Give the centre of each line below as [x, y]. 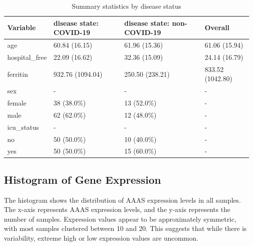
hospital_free [27, 57]
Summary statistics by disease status [126, 6]
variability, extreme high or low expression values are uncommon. [101, 238]
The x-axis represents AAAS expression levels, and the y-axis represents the [117, 209]
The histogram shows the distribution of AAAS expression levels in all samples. [122, 200]
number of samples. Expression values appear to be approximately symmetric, [120, 219]
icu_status [23, 127]
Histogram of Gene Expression [82, 179]
